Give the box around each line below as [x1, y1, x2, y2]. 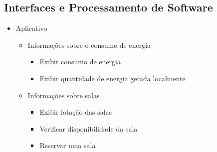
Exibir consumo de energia [39, 56, 121, 67]
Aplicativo [15, 23, 47, 33]
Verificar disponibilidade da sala [39, 123, 138, 134]
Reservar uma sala [39, 140, 96, 151]
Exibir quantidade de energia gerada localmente [39, 73, 186, 83]
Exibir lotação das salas [39, 107, 112, 117]
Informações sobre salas [27, 90, 100, 100]
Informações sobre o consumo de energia [27, 39, 151, 50]
